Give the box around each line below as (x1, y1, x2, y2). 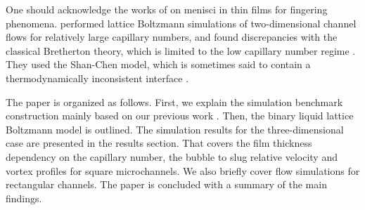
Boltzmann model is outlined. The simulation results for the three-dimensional (6, 122, 344, 136)
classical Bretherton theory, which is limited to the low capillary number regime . (6, 43, 356, 58)
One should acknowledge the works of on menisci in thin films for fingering (6, 2, 328, 16)
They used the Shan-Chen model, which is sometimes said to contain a (6, 57, 311, 72)
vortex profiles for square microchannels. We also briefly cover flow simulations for (6, 163, 360, 178)
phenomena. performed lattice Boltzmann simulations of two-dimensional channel (6, 15, 357, 30)
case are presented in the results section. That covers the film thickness (6, 136, 312, 150)
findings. (6, 190, 42, 205)
